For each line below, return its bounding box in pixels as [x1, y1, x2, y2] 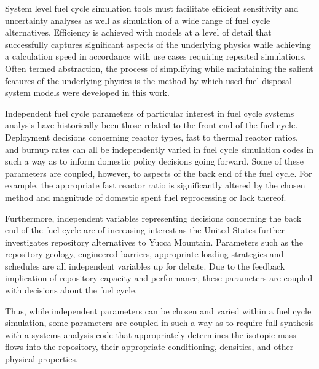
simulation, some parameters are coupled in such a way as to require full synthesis [5, 316, 314, 329]
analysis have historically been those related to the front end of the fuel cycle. [5, 118, 298, 131]
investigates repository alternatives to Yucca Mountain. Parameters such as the [5, 235, 304, 248]
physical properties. [5, 352, 78, 365]
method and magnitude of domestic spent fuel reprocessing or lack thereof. [5, 190, 286, 203]
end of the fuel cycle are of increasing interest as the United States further [5, 223, 285, 236]
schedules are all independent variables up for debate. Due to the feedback [5, 259, 285, 272]
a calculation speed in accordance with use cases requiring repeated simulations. [5, 50, 306, 63]
